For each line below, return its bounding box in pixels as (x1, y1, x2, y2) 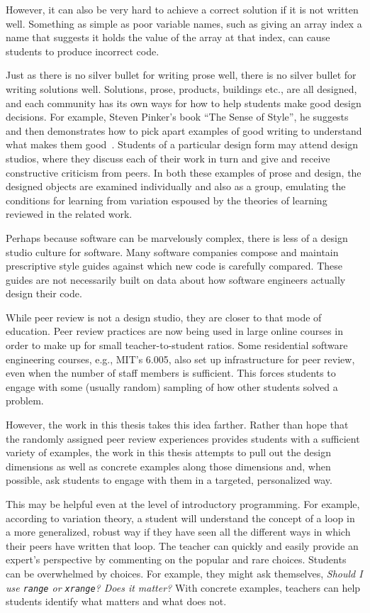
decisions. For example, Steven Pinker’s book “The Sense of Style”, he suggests (6, 109, 349, 124)
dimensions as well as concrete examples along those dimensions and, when (6, 458, 331, 473)
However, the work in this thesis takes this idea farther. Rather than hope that (6, 417, 349, 432)
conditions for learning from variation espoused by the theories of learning (6, 192, 327, 207)
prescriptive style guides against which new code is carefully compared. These (6, 258, 343, 273)
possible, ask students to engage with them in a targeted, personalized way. (6, 473, 332, 487)
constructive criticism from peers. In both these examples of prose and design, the (6, 165, 361, 180)
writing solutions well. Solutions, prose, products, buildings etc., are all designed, (6, 81, 357, 96)
